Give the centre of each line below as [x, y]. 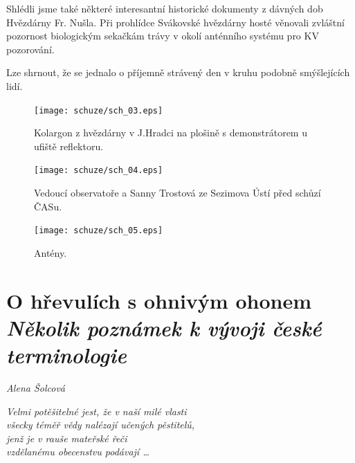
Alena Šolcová [36, 388]
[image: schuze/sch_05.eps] [99, 231]
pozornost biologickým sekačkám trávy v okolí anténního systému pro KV [163, 36]
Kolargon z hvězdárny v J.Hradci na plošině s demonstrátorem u [171, 133]
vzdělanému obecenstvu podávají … [78, 452]
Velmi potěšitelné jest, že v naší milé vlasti [97, 411]
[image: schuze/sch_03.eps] [99, 110]
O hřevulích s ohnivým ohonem [159, 300]
